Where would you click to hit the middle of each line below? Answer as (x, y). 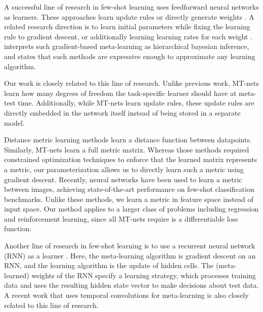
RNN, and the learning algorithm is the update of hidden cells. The (109, 265)
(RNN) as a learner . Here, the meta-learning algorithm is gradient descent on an (130, 255)
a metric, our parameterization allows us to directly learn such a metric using (124, 169)
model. (14, 122)
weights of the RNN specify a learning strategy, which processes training (144, 275)
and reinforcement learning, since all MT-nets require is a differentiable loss (121, 218)
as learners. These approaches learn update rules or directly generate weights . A (129, 16)
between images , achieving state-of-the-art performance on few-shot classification (129, 189)
